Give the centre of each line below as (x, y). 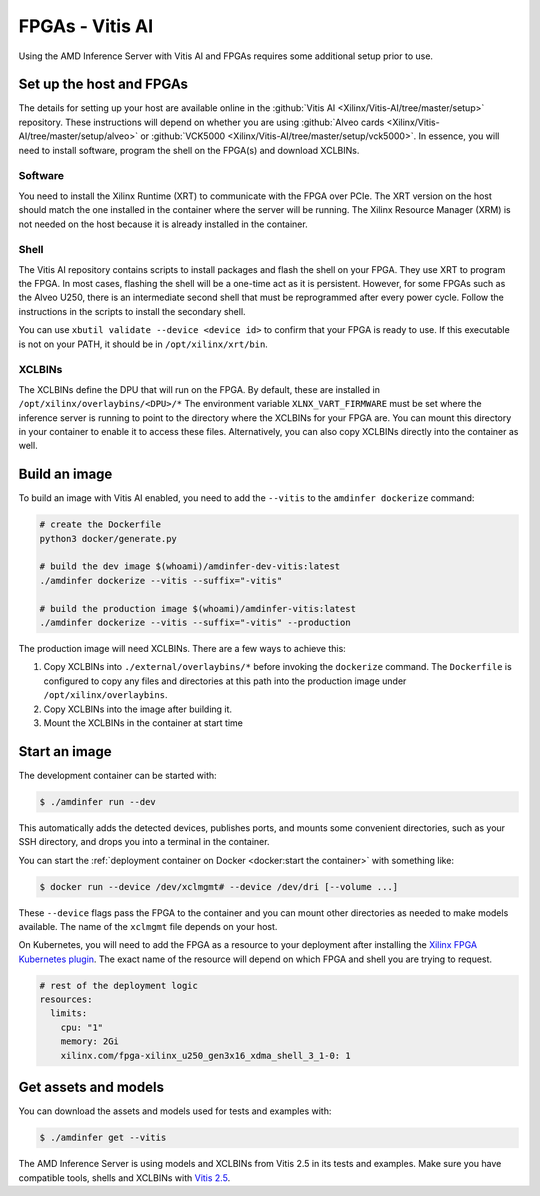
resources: (66, 999)
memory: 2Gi (90, 1041)
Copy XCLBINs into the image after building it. (138, 709)
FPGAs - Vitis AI (86, 26)
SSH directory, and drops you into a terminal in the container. (144, 842)
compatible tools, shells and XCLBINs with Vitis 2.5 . (124, 1177)
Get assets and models (91, 1087)
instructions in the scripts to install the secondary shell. (132, 311)
